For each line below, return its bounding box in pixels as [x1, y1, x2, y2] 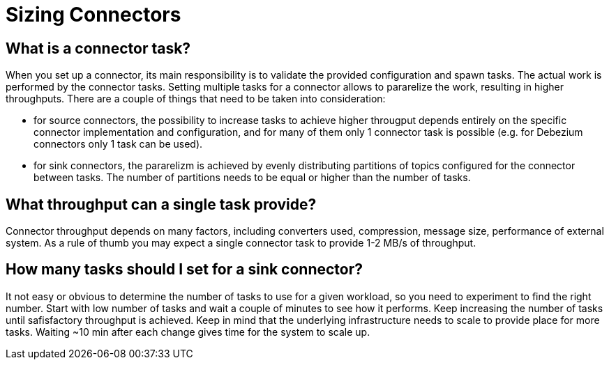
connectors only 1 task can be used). [33, 138, 203, 150]
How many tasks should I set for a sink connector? [6, 261, 363, 279]
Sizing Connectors [6, 3, 181, 26]
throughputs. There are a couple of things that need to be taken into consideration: [6, 93, 386, 105]
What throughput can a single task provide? [6, 195, 317, 213]
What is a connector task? [6, 39, 191, 57]
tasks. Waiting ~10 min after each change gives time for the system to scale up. [6, 325, 370, 338]
